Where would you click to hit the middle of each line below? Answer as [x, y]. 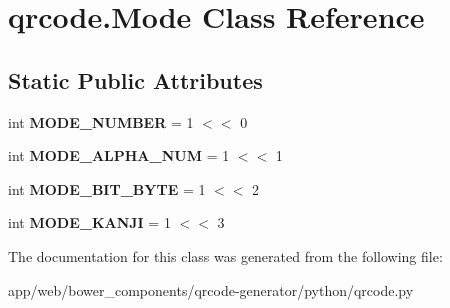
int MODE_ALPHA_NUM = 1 [119, 155]
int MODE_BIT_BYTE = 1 [107, 188]
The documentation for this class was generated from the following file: [225, 255]
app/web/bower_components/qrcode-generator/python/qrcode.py [211, 289]
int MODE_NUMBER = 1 [101, 121]
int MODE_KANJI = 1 [89, 222]
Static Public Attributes [135, 79]
